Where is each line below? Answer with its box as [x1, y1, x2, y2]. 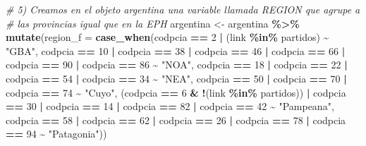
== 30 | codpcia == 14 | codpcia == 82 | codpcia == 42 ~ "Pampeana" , [6, 99, 334, 114]
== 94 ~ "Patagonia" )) [6, 126, 107, 141]
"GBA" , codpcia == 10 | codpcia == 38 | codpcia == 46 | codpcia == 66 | [6, 43, 346, 58]
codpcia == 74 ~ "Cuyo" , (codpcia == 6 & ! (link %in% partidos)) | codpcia [6, 85, 346, 99]
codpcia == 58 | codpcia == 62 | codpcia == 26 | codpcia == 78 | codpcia [6, 112, 346, 127]
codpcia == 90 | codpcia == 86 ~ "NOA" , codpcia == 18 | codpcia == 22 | [6, 57, 348, 72]
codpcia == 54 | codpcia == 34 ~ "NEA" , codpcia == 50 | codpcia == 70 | [6, 71, 347, 85]
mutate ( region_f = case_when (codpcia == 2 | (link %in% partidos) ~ [6, 30, 329, 44]
